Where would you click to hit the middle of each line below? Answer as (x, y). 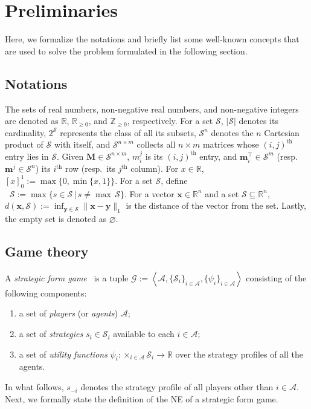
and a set (222, 193)
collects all (156, 144)
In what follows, (34, 387)
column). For (154, 169)
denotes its (258, 121)
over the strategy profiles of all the (239, 354)
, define (174, 180)
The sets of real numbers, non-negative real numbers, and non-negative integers (152, 109)
